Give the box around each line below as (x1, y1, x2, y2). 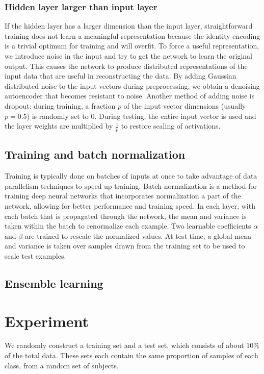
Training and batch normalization (5, 146, 186, 162)
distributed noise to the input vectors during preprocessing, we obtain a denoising (5, 80, 260, 91)
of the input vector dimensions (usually (123, 100, 246, 111)
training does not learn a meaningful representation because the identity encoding (5, 30, 260, 41)
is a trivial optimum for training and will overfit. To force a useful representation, (5, 40, 259, 51)
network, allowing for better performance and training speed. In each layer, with (5, 200, 255, 211)
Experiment (5, 310, 89, 331)
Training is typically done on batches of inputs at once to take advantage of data (5, 170, 257, 181)
